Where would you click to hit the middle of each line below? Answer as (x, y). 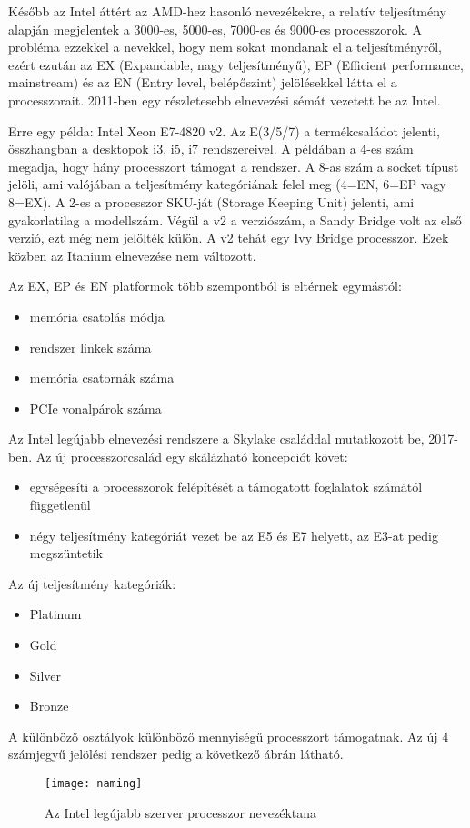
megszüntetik (66, 553)
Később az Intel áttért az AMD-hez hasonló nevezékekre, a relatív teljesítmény (227, 11)
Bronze (49, 706)
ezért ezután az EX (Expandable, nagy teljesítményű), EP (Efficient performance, (236, 64)
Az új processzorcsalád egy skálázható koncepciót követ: (192, 456)
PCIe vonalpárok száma (95, 408)
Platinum (55, 614)
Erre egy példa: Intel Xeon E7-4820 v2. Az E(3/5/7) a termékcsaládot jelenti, (224, 130)
